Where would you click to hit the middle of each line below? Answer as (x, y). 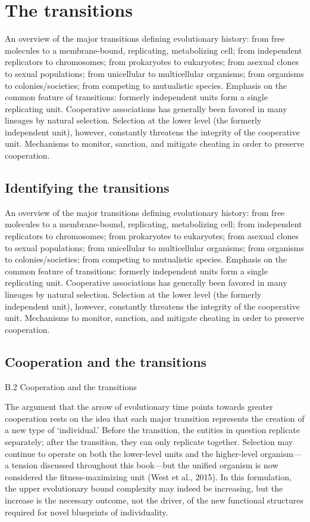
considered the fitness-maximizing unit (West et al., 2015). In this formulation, (148, 476)
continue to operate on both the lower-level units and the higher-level (131, 453)
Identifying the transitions (87, 188)
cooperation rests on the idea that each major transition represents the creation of (155, 418)
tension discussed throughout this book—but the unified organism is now (145, 465)
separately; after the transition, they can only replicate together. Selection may (149, 441)
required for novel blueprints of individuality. (87, 512)
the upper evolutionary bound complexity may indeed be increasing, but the (144, 488)
